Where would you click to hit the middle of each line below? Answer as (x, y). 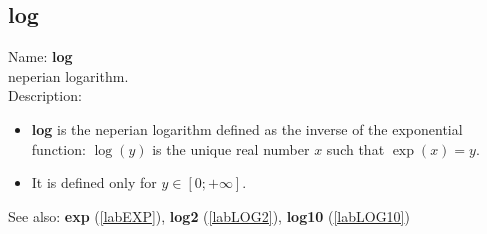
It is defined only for (94, 182)
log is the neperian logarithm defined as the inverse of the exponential (247, 128)
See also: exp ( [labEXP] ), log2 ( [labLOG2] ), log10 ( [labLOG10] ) (209, 215)
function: (58, 148)
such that (355, 148)
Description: (45, 95)
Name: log (40, 56)
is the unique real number (231, 148)
